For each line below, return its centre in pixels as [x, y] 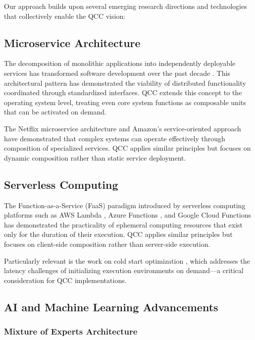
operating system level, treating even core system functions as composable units [125, 102]
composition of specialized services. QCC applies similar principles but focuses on [127, 148]
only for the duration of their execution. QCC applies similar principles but [118, 234]
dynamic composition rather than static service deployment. [95, 157]
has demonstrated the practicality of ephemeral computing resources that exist [124, 224]
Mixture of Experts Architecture [71, 331]
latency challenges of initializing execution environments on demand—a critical [124, 270]
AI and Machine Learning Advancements [111, 307]
